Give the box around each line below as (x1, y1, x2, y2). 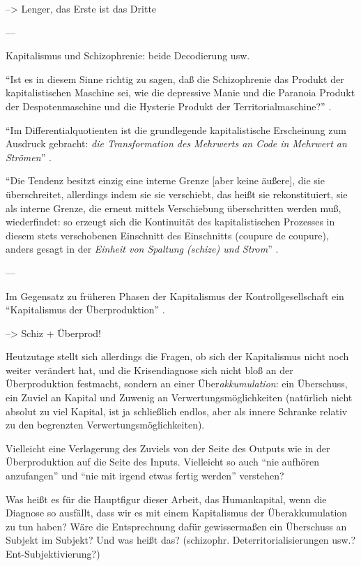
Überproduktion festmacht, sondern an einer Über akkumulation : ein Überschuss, (6, 376, 348, 391)
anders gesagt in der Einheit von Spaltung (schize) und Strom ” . (6, 241, 279, 256)
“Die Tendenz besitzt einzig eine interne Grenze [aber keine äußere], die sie (6, 173, 325, 188)
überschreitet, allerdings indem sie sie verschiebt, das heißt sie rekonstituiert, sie (6, 186, 348, 201)
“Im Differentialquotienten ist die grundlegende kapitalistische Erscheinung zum (6, 122, 346, 137)
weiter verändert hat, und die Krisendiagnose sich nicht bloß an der (6, 362, 293, 377)
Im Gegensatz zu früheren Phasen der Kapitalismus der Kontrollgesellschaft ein (6, 288, 344, 303)
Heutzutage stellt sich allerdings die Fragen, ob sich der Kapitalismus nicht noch (6, 349, 349, 364)
